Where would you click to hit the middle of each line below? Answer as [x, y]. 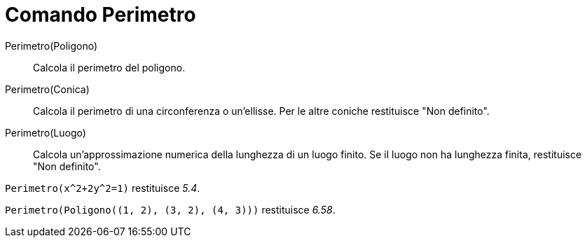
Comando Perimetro [101, 15]
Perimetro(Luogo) [46, 132]
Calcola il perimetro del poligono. [109, 67]
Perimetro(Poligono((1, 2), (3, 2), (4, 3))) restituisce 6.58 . [170, 209]
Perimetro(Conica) [47, 89]
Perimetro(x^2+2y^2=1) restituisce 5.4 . [103, 188]
